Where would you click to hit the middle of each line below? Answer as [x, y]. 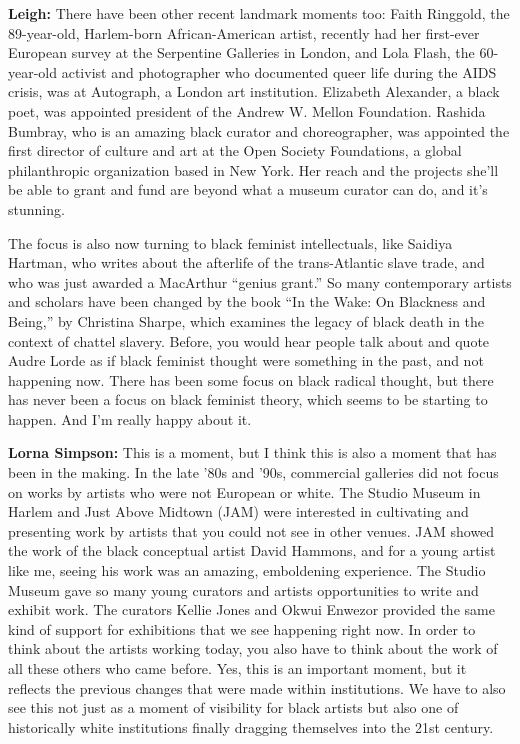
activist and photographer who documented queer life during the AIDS [279, 71]
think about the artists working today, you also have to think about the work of [253, 648]
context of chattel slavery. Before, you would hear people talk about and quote [249, 340]
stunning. [36, 208]
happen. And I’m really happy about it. [130, 418]
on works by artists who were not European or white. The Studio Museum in [244, 491]
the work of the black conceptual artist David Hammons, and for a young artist [252, 550]
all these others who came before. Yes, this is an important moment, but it [237, 668]
